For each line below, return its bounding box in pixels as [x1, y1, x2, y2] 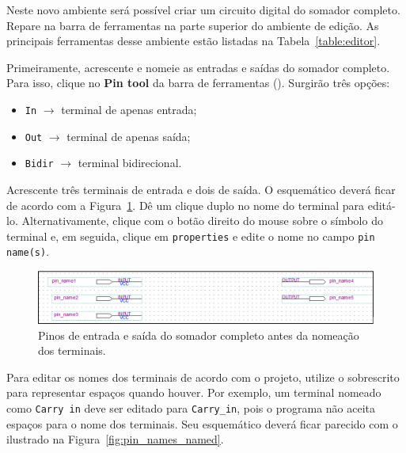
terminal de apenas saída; [66, 128, 191, 144]
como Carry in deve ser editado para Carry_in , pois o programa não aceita [6, 400, 376, 417]
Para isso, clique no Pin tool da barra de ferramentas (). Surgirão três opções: [6, 74, 390, 91]
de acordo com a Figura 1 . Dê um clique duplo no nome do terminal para [6, 196, 365, 213]
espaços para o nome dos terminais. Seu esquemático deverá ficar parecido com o [6, 415, 398, 432]
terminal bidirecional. [78, 154, 182, 171]
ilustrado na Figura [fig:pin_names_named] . [6, 431, 224, 447]
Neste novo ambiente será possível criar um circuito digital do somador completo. [6, 2, 400, 17]
